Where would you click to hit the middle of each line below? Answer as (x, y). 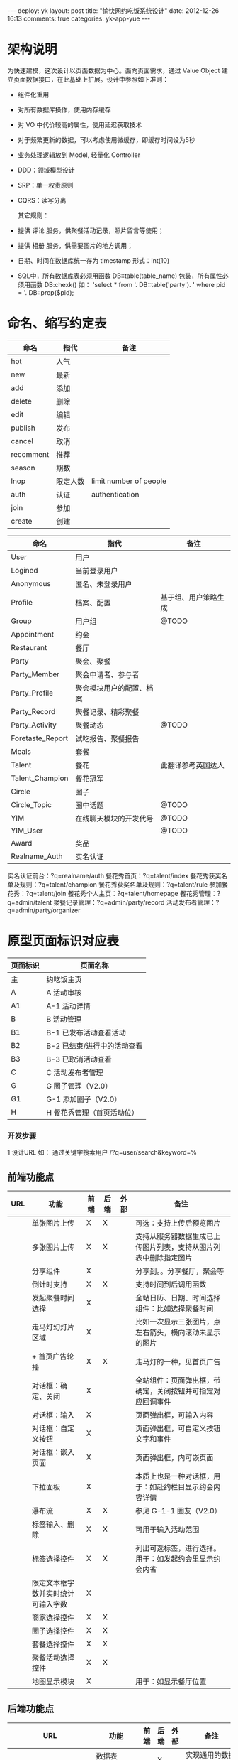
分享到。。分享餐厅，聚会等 (180, 1271)
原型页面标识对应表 (63, 941)
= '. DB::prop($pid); (46, 292)
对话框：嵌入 (53, 1452)
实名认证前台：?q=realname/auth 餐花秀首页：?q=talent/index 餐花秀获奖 (114, 875)
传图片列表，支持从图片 (175, 1247)
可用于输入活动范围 (168, 1529)
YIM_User (27, 831)
